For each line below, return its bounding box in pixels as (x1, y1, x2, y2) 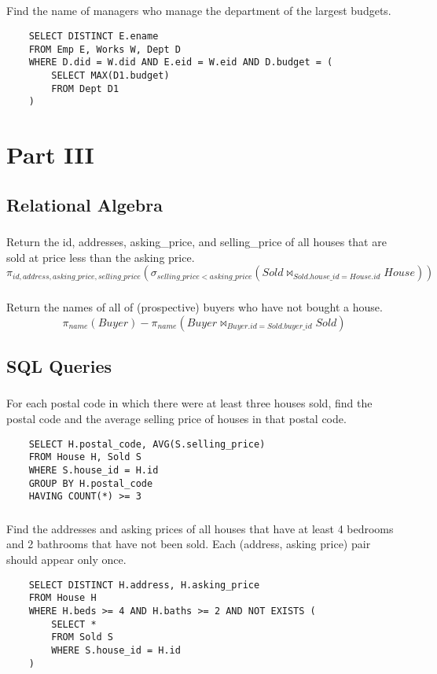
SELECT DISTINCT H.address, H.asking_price (28, 579, 260, 591)
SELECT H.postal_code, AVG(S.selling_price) (28, 438, 266, 450)
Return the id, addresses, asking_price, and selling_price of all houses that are (6, 234, 387, 249)
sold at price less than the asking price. (6, 249, 195, 265)
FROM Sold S (51, 632, 114, 643)
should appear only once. (6, 551, 127, 567)
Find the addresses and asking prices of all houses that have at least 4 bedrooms (6, 520, 394, 536)
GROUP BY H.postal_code (28, 477, 153, 489)
